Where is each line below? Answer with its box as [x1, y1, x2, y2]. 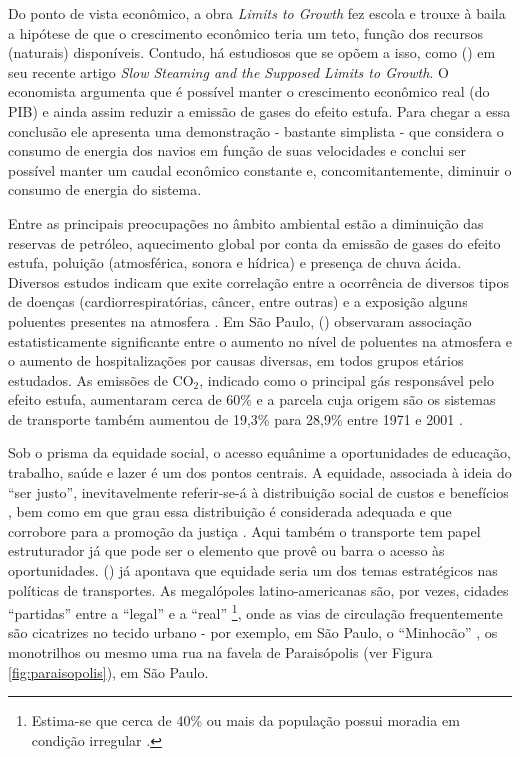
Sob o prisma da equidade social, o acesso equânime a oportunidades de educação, [8, 442, 511, 463]
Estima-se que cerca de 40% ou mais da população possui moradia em [31, 710, 460, 731]
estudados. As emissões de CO [8, 369, 194, 390]
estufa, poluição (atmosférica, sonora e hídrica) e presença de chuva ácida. [8, 252, 462, 273]
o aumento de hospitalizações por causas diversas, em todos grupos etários [8, 350, 464, 371]
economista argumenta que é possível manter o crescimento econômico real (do [8, 81, 490, 102]
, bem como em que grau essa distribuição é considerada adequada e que [8, 501, 452, 522]
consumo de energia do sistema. [8, 179, 202, 200]
